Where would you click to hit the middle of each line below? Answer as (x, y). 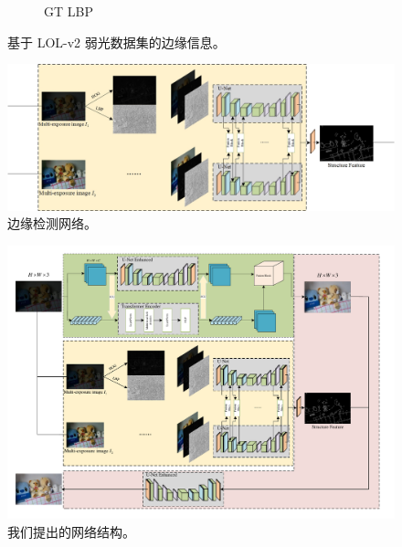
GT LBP (69, 11)
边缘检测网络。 (52, 223)
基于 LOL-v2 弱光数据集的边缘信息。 (116, 42)
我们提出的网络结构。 (71, 531)
